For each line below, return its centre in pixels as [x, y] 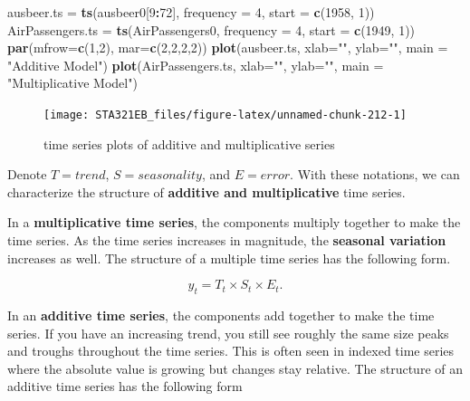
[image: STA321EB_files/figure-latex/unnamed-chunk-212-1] [225, 115]
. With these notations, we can [375, 174]
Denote [27, 174]
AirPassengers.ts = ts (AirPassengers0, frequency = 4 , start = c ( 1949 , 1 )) [211, 29]
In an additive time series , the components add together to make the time [221, 315]
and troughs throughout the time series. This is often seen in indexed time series [231, 351]
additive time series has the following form [125, 386]
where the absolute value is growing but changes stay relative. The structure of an [235, 368]
